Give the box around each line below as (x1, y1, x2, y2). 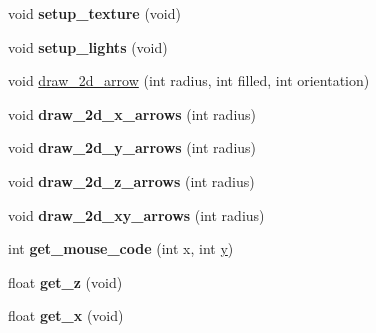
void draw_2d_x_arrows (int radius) (8, 103, 257, 124)
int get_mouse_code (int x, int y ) (8, 238, 234, 259)
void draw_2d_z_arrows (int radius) (8, 170, 255, 191)
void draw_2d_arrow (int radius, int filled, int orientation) (8, 70, 370, 91)
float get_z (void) (8, 271, 123, 292)
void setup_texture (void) (8, 3, 181, 23)
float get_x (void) (8, 305, 124, 326)
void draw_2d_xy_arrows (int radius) (8, 204, 265, 225)
